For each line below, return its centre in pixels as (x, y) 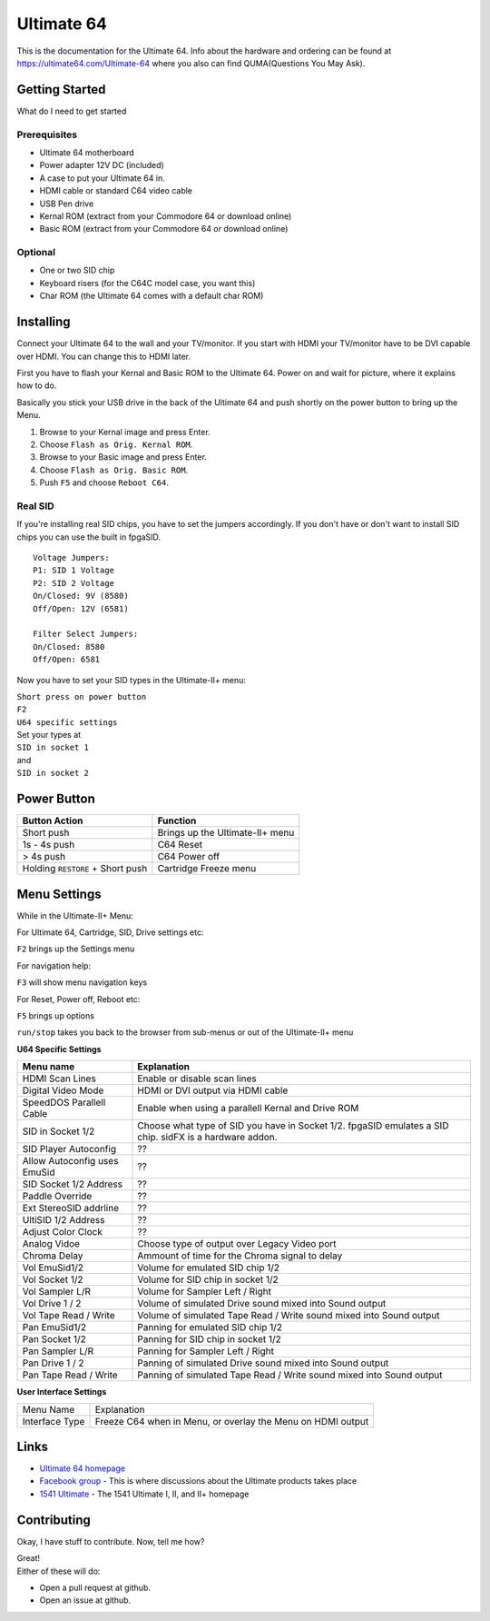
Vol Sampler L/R (56, 1292)
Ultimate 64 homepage (83, 1468)
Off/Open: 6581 (67, 660)
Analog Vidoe (51, 1244)
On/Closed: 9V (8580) (81, 596)
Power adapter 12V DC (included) (102, 165)
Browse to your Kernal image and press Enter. (125, 432)
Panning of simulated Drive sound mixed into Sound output (263, 1363)
